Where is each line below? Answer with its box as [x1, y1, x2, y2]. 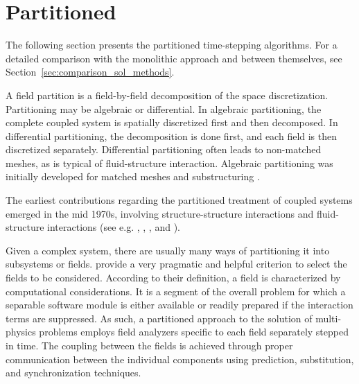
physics [6, 324, 36, 339]
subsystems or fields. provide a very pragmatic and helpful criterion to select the [6, 256, 347, 271]
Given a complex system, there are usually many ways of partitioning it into [6, 243, 330, 257]
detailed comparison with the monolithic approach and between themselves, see [6, 51, 342, 65]
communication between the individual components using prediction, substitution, [6, 351, 354, 366]
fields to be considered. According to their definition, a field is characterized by [6, 270, 341, 285]
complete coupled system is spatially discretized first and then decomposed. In [6, 115, 338, 130]
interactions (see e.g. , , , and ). [47, 220, 180, 234]
